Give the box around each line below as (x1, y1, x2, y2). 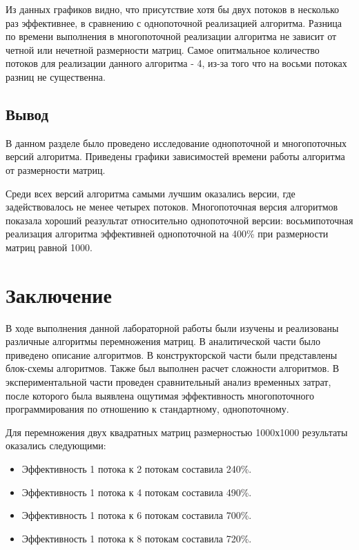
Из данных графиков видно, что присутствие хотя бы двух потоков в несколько (6, 2, 340, 16)
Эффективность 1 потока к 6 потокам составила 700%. (21, 508, 252, 522)
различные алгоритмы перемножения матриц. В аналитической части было (6, 334, 320, 348)
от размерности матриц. (6, 162, 106, 177)
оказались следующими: (6, 438, 106, 453)
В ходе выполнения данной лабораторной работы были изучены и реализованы (6, 320, 339, 335)
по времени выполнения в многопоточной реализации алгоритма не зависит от (6, 29, 337, 43)
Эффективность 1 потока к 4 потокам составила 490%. (21, 484, 252, 499)
